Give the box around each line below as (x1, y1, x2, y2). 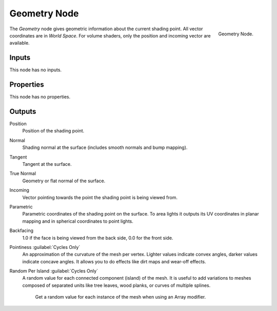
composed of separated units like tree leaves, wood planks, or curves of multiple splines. (22, 282, 211, 288)
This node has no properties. (9, 94, 71, 100)
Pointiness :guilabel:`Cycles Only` (9, 244, 81, 250)
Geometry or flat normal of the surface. (22, 178, 106, 184)
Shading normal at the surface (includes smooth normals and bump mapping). (22, 144, 188, 151)
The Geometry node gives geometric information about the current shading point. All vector (9, 26, 203, 32)
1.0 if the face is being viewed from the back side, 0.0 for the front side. (22, 235, 173, 241)
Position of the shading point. (22, 128, 85, 134)
